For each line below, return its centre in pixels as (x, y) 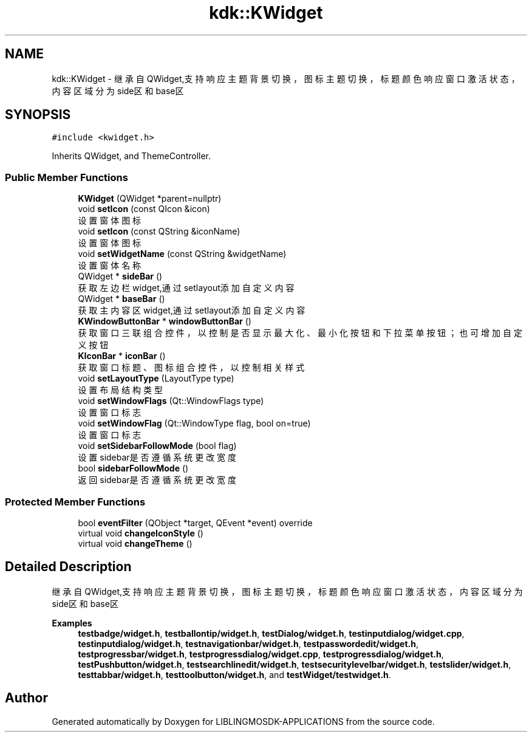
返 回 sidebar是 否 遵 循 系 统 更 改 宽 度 (157, 480)
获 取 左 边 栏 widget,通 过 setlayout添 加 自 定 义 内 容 (186, 288)
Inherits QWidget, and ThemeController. (131, 156)
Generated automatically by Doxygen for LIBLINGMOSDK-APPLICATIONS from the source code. (243, 721)
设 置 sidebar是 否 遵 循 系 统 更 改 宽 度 (157, 458)
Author (26, 698)
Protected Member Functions (75, 502)
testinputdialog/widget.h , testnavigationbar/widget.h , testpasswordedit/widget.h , (248, 643)
